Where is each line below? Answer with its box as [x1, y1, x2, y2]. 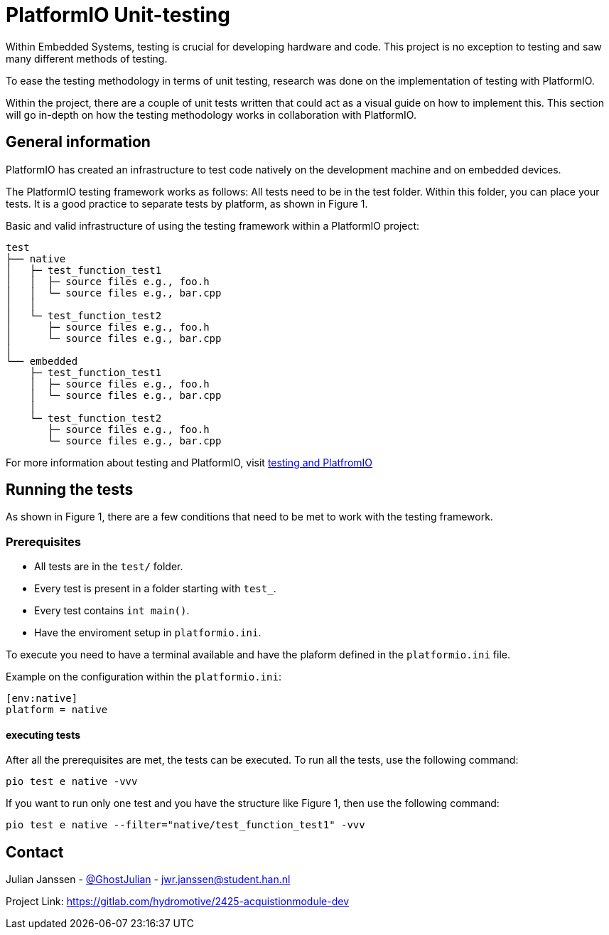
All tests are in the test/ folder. [34, 560, 183, 573]
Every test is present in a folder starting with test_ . [34, 582, 276, 595]
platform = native [6, 704, 108, 716]
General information [6, 133, 151, 151]
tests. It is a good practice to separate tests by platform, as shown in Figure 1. [6, 197, 368, 210]
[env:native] [6, 693, 78, 705]
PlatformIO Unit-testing [6, 3, 230, 27]
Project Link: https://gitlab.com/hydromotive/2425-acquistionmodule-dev [6, 895, 350, 908]
